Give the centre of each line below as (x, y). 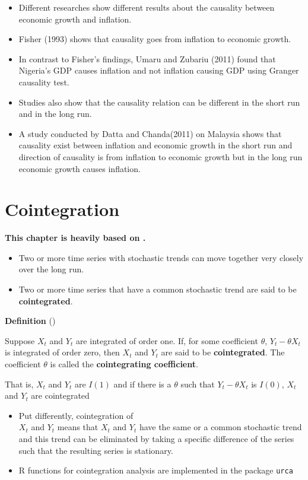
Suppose (20, 340)
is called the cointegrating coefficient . (124, 364)
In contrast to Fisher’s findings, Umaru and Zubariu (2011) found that (147, 58)
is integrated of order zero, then (62, 352)
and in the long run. (55, 114)
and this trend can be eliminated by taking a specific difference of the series (156, 438)
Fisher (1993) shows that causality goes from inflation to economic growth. (155, 39)
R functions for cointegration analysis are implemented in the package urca (156, 470)
